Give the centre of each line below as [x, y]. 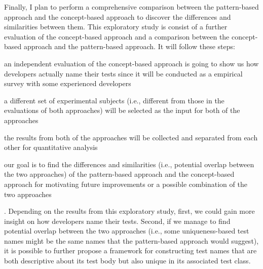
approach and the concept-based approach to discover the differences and [118, 16]
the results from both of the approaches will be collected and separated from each [131, 137]
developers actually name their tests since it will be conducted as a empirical [123, 73]
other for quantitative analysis [51, 147]
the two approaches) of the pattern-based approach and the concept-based [119, 174]
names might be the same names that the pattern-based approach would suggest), [131, 240]
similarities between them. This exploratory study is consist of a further [116, 27]
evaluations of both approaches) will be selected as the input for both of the [122, 110]
